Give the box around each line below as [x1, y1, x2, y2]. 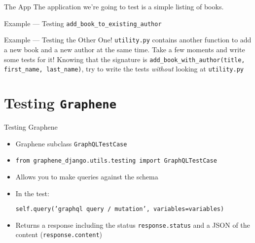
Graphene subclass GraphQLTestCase [15, 138, 127, 148]
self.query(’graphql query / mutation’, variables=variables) [15, 206, 224, 213]
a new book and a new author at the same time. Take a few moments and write [4, 44, 245, 54]
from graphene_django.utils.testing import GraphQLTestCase [15, 157, 217, 165]
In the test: [15, 188, 49, 198]
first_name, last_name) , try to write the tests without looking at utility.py [4, 64, 244, 74]
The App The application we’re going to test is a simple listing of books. [4, 1, 224, 11]
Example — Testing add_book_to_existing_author [4, 18, 162, 28]
